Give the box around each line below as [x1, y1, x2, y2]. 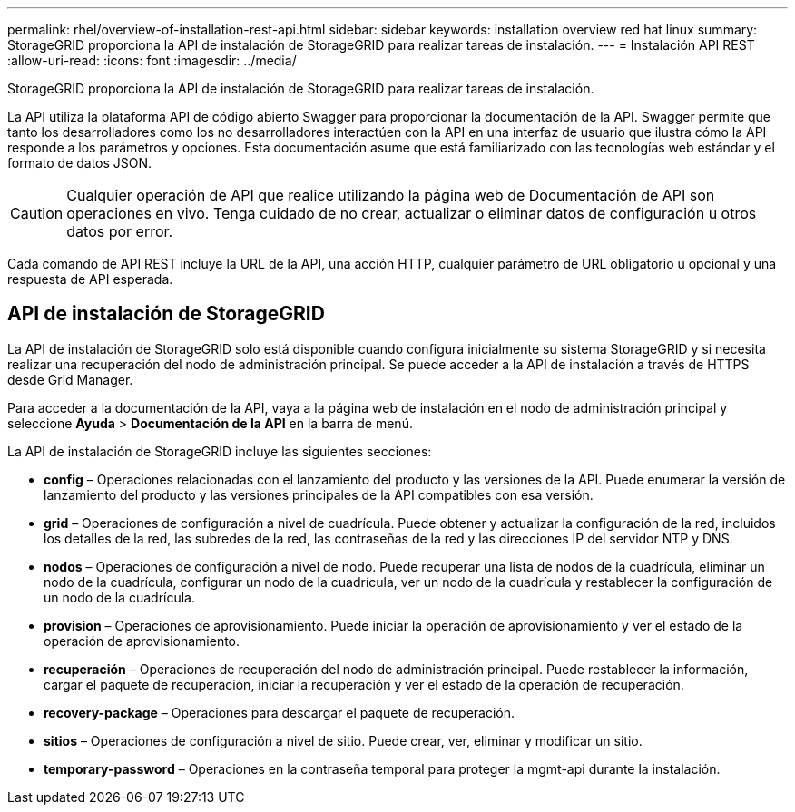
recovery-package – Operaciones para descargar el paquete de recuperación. [44, 704, 515, 720]
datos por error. [66, 222, 173, 240]
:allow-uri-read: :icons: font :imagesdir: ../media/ [7, 53, 297, 68]
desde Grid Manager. [7, 371, 133, 387]
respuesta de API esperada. [7, 271, 173, 287]
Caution [10, 204, 64, 222]
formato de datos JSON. [7, 155, 152, 171]
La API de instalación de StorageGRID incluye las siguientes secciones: [7, 443, 432, 459]
